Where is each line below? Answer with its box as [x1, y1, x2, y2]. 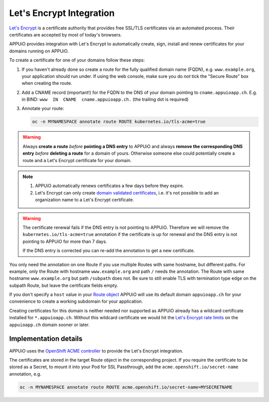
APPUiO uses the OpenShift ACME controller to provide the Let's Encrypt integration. [9, 348, 184, 354]
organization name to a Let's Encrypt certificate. [35, 197, 134, 203]
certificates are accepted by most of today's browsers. [9, 31, 122, 37]
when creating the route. [21, 80, 72, 86]
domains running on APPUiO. [9, 48, 69, 54]
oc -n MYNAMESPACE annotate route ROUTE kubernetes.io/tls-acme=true [32, 119, 206, 125]
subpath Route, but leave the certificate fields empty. [9, 282, 118, 288]
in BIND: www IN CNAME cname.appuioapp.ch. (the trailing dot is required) [21, 96, 189, 102]
